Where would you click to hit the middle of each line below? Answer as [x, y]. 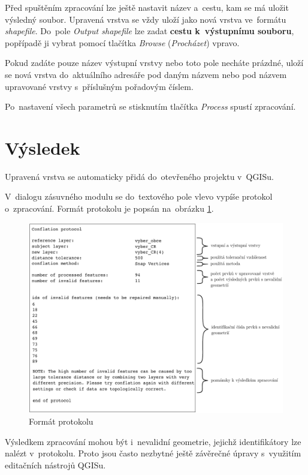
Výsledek [43, 147]
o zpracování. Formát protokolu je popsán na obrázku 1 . [109, 208]
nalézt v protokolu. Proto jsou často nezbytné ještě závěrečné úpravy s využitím [153, 453]
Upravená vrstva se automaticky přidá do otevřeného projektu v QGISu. [139, 176]
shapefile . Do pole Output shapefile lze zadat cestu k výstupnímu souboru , [150, 31]
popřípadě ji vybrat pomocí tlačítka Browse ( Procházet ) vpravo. [122, 42]
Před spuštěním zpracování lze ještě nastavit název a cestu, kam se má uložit [147, 7]
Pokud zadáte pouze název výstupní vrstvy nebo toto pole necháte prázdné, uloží [154, 63]
